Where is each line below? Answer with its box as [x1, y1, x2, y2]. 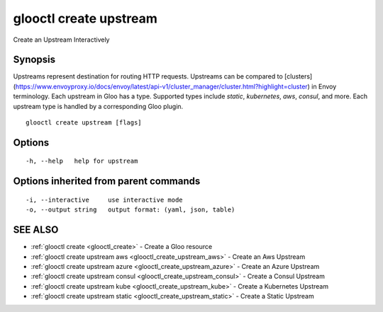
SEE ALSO [13, 224, 59, 236]
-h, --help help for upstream [26, 157, 138, 166]
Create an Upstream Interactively [13, 35, 110, 44]
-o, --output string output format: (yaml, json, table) [26, 206, 235, 214]
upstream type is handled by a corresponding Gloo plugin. [13, 102, 184, 110]
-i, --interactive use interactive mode [26, 195, 184, 204]
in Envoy [311, 82, 337, 91]
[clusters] [284, 72, 313, 81]
